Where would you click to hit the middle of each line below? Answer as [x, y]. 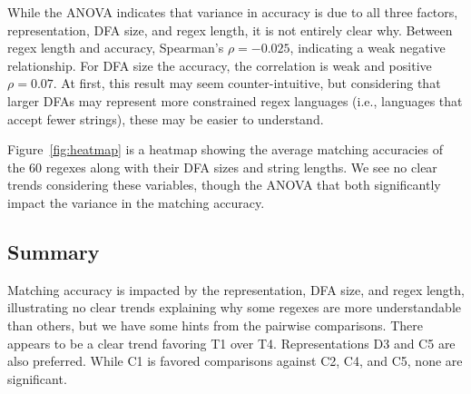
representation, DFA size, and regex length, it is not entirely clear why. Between [230, 30]
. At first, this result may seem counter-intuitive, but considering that [247, 83]
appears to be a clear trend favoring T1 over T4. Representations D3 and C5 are [231, 343]
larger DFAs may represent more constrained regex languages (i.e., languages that [235, 100]
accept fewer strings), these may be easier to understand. [166, 118]
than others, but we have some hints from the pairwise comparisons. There [215, 325]
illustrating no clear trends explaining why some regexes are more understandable [234, 307]
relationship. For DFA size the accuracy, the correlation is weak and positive [220, 65]
